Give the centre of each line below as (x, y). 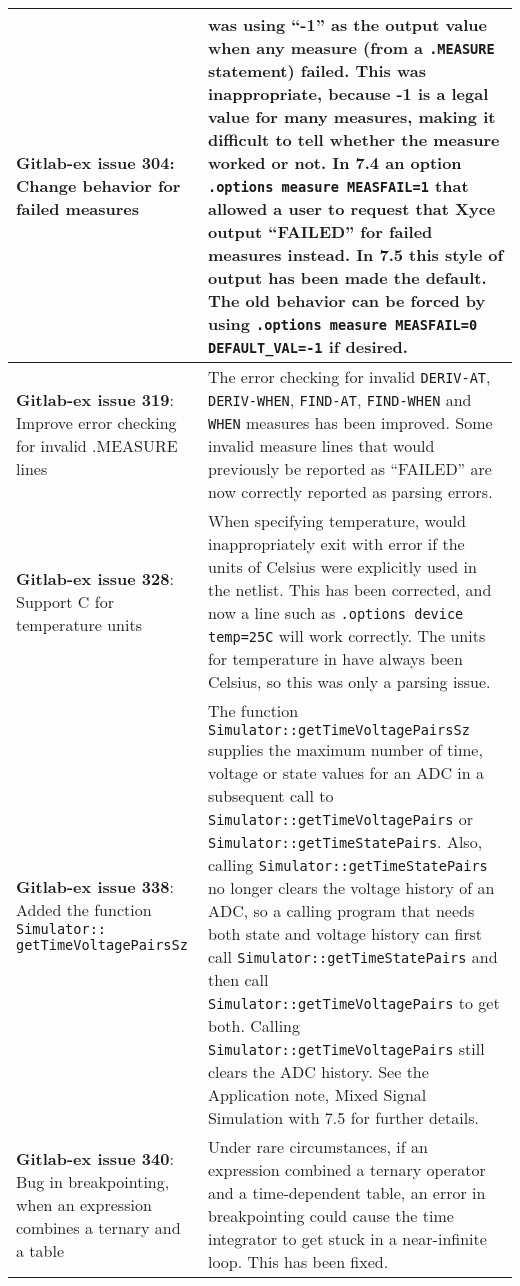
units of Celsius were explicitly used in (342, 566)
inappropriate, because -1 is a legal (348, 93)
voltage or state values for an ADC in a (345, 772)
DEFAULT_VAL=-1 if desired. (307, 346)
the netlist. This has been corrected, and (349, 589)
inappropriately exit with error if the (336, 543)
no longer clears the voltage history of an (351, 887)
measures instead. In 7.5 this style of (355, 254)
